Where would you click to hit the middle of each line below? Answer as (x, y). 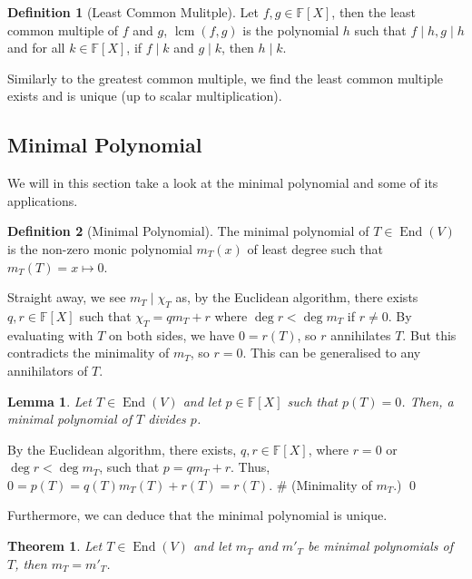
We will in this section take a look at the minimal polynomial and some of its (223, 183)
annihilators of (48, 370)
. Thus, (250, 467)
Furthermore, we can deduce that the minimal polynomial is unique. (197, 515)
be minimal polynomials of (381, 546)
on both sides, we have (172, 334)
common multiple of (63, 29)
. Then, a (428, 401)
